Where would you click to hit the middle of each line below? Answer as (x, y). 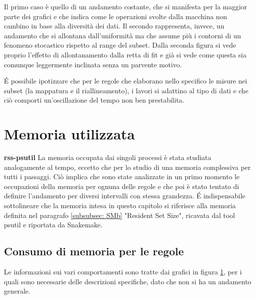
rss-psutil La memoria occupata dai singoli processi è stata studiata (108, 157)
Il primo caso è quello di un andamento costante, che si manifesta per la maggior (126, 6)
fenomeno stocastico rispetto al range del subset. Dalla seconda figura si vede (120, 45)
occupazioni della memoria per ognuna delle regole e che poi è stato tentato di (122, 186)
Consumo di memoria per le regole (94, 251)
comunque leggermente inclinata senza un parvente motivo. (93, 64)
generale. (17, 291)
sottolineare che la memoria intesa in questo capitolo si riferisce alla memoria (120, 205)
